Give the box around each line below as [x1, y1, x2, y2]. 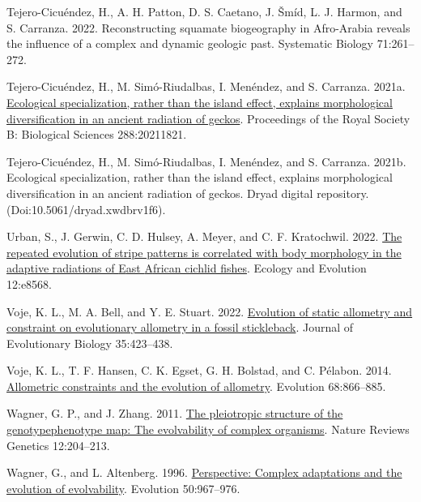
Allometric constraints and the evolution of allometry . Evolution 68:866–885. [6, 377, 386, 394]
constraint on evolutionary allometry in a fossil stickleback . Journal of [6, 319, 354, 336]
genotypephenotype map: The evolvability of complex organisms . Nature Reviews [6, 421, 410, 438]
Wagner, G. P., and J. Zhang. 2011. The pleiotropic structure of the [6, 405, 343, 422]
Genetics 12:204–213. [6, 436, 110, 453]
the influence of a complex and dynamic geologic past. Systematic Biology [6, 35, 373, 52]
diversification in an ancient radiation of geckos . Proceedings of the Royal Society [6, 109, 410, 127]
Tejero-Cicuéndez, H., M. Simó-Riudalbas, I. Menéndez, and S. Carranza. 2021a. [6, 78, 406, 95]
